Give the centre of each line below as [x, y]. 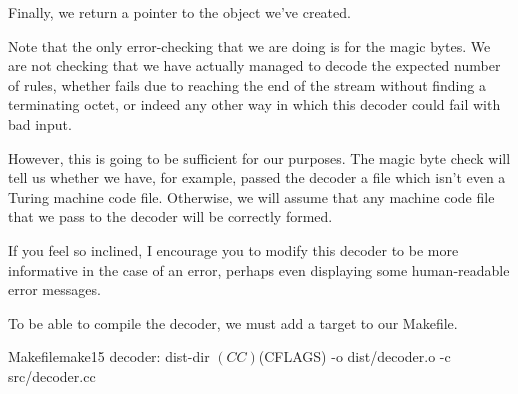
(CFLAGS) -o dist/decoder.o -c [354, 356]
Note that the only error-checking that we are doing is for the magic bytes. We [249, 45]
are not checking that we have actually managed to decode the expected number [254, 65]
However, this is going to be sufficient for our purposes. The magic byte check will [259, 157]
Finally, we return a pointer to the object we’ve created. [179, 12]
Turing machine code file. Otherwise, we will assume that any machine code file [251, 196]
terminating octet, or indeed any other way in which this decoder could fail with [254, 104]
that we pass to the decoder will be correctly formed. [170, 216]
